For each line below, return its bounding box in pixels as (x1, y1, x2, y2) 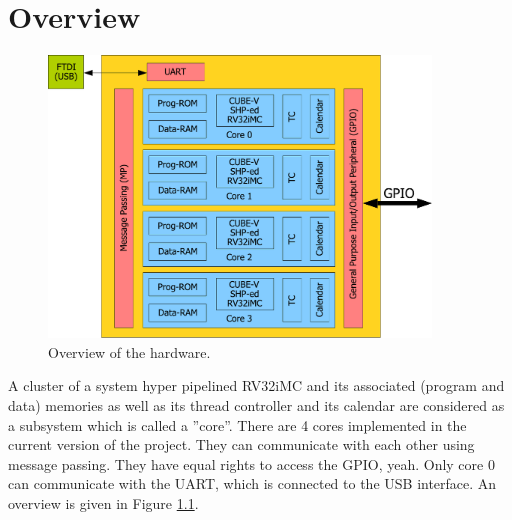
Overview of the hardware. (48, 341, 211, 362)
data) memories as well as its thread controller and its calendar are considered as (8, 395, 505, 416)
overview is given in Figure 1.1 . (8, 493, 199, 513)
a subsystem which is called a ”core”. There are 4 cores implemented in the (8, 414, 467, 435)
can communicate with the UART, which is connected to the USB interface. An (8, 473, 497, 494)
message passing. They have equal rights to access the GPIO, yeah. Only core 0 (8, 453, 495, 474)
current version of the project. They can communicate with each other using (8, 434, 475, 455)
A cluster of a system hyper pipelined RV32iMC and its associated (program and (8, 375, 505, 396)
